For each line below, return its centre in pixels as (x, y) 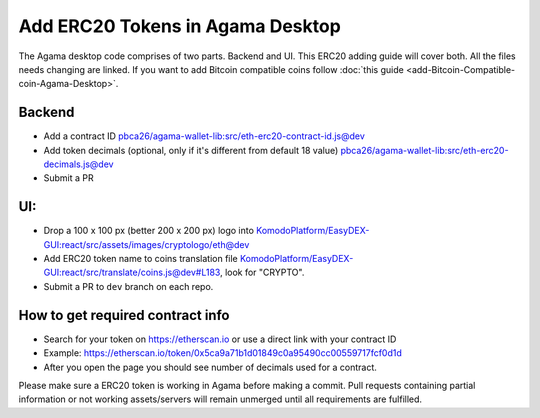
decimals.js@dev (78, 164)
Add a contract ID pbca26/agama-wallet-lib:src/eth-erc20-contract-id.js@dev (204, 136)
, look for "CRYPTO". (262, 272)
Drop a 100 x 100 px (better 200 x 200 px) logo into (149, 231)
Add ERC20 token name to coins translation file (141, 259)
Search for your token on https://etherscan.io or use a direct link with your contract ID (220, 339)
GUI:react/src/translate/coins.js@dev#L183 (132, 272)
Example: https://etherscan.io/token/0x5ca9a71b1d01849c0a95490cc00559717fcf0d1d (222, 353)
